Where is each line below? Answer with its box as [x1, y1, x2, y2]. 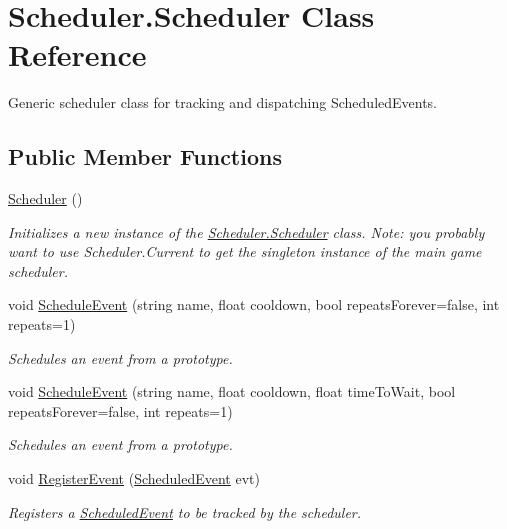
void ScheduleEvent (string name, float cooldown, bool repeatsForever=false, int [8, 294, 500, 315]
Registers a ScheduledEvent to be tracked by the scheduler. [8, 501, 362, 522]
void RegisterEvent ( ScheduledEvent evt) [8, 468, 260, 489]
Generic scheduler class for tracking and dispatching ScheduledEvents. [8, 92, 438, 113]
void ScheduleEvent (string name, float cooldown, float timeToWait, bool [8, 381, 456, 402]
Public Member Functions [8, 141, 282, 172]
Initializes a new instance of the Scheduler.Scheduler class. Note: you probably [8, 221, 485, 242]
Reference [8, 34, 147, 75]
